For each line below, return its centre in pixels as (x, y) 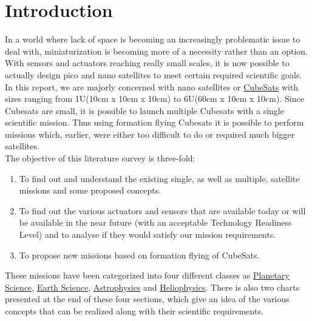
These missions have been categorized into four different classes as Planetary (147, 275)
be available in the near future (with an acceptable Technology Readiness (155, 222)
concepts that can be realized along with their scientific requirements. (134, 311)
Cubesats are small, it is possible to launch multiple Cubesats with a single (144, 110)
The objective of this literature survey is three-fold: (100, 158)
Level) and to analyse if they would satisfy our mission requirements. (148, 235)
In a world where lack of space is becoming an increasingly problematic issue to (153, 39)
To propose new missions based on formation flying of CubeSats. (139, 255)
